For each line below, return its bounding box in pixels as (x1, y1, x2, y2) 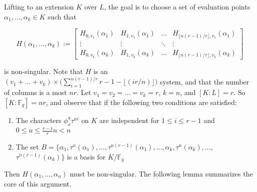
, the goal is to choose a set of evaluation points (104, 1, 250, 11)
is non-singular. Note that (4, 66, 83, 76)
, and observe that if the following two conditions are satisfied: (45, 96, 237, 107)
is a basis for (67, 151, 105, 161)
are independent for (99, 114, 159, 125)
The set (15, 141, 39, 151)
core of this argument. (4, 178, 71, 188)
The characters (15, 114, 61, 125)
